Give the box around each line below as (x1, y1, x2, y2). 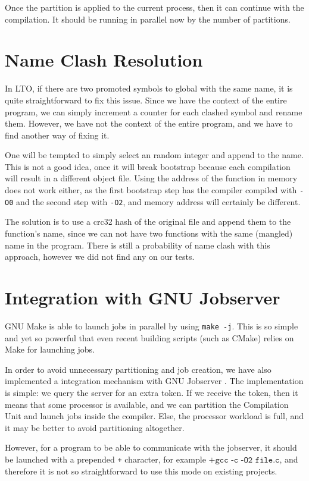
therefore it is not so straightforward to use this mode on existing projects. (5, 464, 277, 477)
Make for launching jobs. (5, 343, 95, 356)
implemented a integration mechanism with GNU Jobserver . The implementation (5, 375, 304, 387)
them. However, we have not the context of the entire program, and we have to (5, 117, 293, 130)
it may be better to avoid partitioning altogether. (5, 421, 185, 433)
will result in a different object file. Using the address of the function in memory (5, 172, 298, 184)
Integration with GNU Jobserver (5, 285, 280, 309)
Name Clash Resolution (5, 48, 203, 72)
